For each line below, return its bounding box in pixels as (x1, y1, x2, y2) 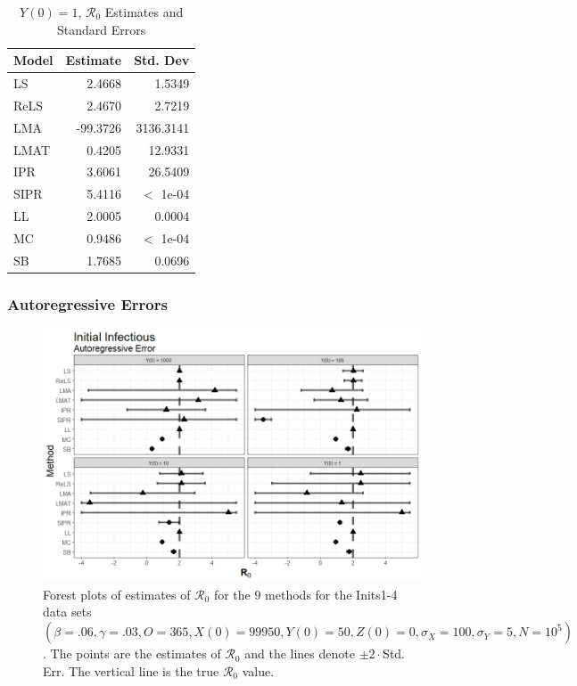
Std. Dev (134, 51, 190, 69)
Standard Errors (57, 20, 146, 38)
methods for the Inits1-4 (265, 584, 398, 603)
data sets (43, 602, 92, 621)
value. (242, 661, 275, 680)
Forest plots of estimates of (43, 584, 191, 603)
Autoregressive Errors (7, 292, 168, 314)
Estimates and (104, 3, 184, 20)
